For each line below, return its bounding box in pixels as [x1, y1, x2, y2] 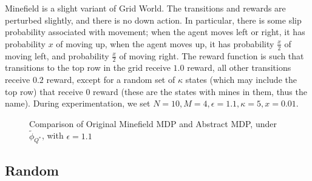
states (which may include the [185, 73, 297, 86]
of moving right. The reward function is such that [119, 49, 304, 62]
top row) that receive [5, 85, 83, 97]
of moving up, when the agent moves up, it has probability [56, 37, 274, 50]
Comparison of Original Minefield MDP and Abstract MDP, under [29, 117, 277, 130]
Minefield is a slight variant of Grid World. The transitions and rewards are [5, 2, 286, 14]
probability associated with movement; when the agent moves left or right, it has [5, 25, 305, 38]
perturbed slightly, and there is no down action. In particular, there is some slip [5, 13, 302, 26]
